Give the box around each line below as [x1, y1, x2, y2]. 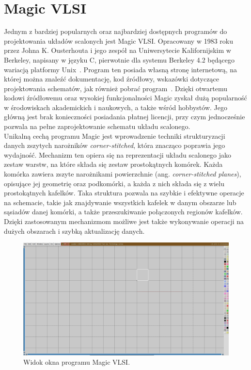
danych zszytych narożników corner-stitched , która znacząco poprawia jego [4, 140, 225, 150]
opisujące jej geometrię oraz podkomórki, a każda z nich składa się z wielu [4, 178, 224, 188]
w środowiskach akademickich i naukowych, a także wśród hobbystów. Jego [4, 102, 227, 112]
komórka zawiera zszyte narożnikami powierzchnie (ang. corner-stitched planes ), [4, 169, 241, 179]
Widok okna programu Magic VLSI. [23, 357, 130, 367]
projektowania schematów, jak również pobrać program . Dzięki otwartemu [4, 83, 227, 93]
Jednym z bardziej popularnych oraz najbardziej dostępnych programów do [4, 26, 227, 36]
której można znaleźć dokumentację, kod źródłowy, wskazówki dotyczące [4, 74, 219, 84]
